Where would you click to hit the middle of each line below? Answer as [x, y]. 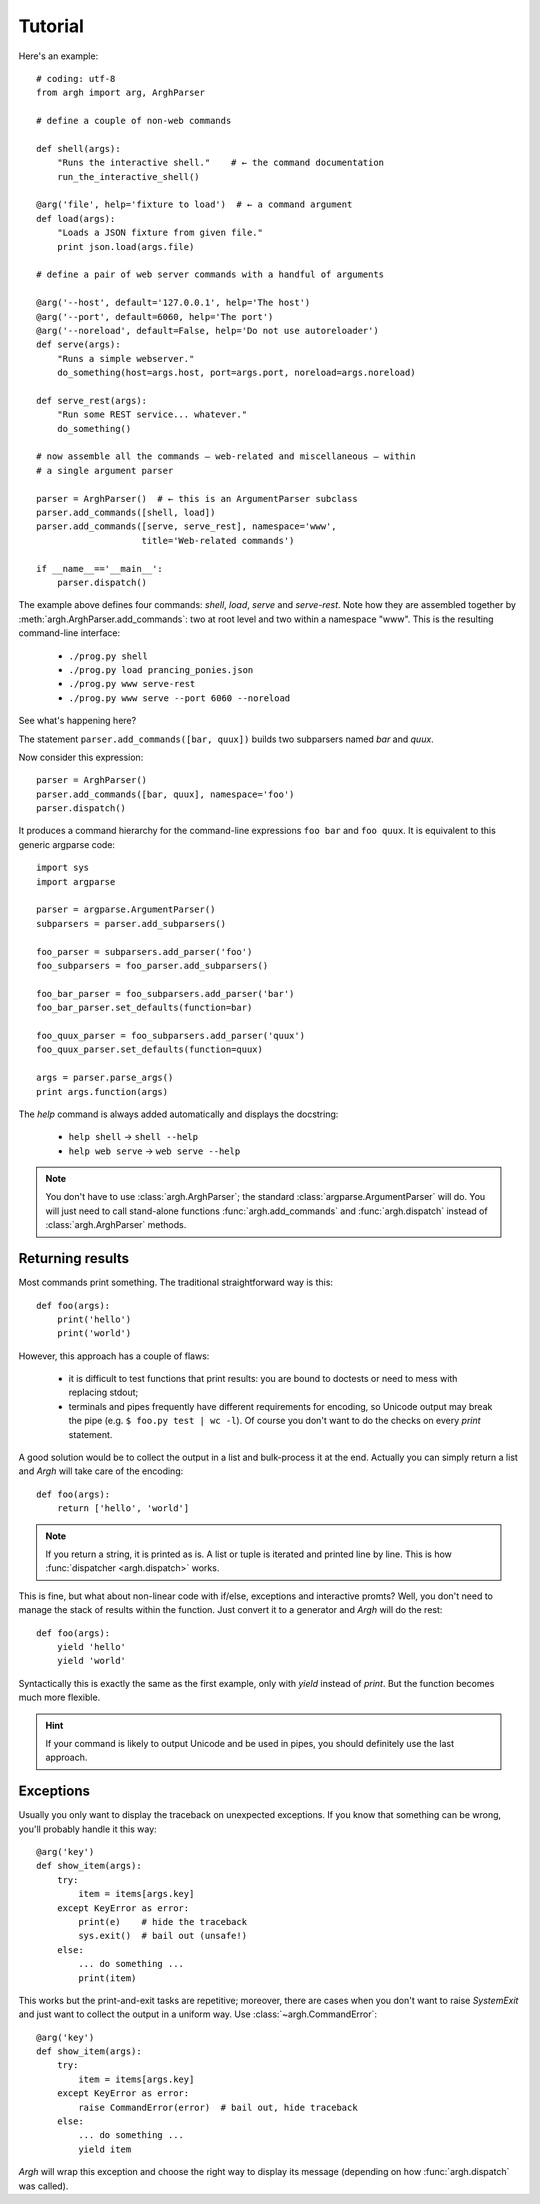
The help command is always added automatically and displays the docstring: [178, 1114]
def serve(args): [78, 344]
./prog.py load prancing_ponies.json [161, 669]
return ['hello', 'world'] [123, 1508]
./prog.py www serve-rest [132, 684]
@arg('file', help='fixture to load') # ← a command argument [194, 204]
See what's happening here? [77, 721]
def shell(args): [78, 148]
